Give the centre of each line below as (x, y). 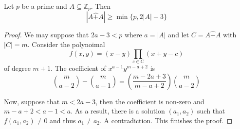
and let (179, 35)
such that (211, 111)
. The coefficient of (78, 68)
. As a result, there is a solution (118, 111)
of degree (17, 68)
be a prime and (44, 6)
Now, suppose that (32, 101)
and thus (63, 120)
